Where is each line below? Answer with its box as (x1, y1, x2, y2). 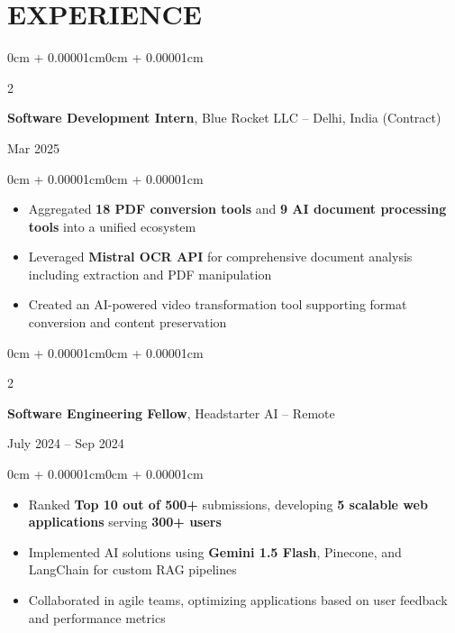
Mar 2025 (7, 138, 59, 157)
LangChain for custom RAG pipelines (28, 560, 237, 579)
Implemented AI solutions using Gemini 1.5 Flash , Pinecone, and (28, 542, 402, 561)
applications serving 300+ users (28, 512, 222, 531)
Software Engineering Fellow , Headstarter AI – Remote (7, 403, 335, 422)
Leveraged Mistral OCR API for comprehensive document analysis (28, 247, 413, 266)
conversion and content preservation (28, 313, 227, 332)
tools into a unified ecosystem (28, 216, 196, 235)
